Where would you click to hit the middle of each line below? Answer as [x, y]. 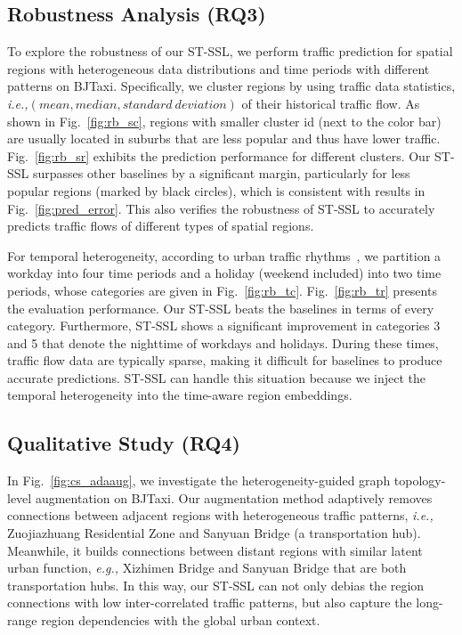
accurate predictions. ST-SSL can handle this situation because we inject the [216, 377]
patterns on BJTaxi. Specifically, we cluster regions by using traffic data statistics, [231, 86]
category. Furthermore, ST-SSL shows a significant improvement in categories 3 [224, 326]
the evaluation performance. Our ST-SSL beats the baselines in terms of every [221, 308]
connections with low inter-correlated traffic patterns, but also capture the [210, 602]
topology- [420, 480]
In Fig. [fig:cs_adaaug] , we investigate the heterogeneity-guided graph [199, 480]
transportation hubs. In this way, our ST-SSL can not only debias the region [216, 585]
